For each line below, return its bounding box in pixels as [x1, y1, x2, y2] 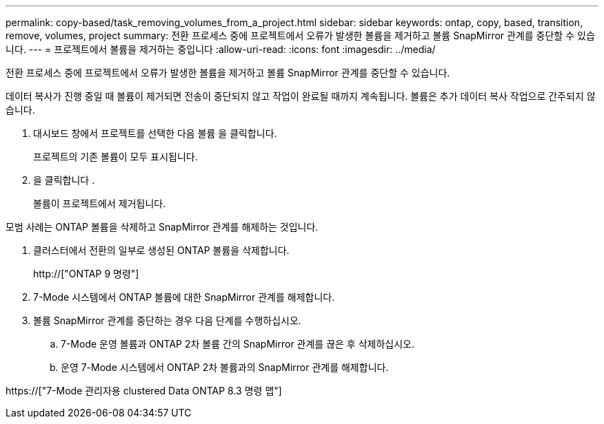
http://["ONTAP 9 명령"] [33, 268, 139, 279]
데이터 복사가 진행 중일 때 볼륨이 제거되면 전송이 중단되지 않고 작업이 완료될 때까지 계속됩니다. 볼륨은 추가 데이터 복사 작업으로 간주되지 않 [6, 90, 596, 102]
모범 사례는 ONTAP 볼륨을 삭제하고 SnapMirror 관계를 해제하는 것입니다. [6, 221, 319, 233]
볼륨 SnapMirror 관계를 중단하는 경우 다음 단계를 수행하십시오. [33, 315, 301, 326]
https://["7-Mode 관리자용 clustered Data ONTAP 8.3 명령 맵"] [6, 385, 282, 396]
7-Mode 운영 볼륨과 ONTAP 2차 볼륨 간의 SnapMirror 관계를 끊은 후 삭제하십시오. [61, 338, 414, 350]
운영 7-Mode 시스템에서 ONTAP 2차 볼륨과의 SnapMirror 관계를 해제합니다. [61, 361, 389, 373]
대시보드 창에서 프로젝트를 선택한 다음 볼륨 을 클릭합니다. [33, 127, 277, 139]
